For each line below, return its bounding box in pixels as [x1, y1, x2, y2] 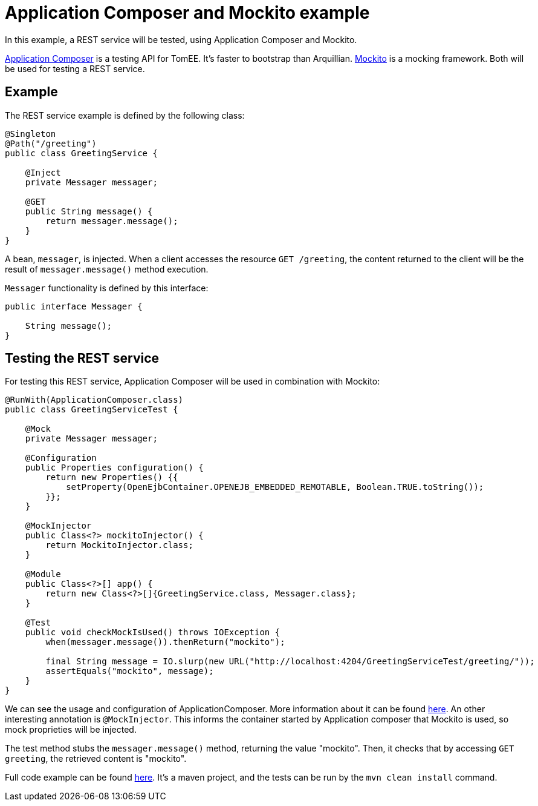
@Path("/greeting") [5, 138, 97, 148]
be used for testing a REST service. [5, 63, 145, 74]
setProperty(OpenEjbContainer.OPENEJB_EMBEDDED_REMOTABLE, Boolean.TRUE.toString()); [66, 482, 484, 492]
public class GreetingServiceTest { [5, 405, 178, 415]
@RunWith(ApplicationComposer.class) [5, 395, 184, 405]
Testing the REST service [5, 351, 160, 366]
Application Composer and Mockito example [5, 2, 370, 23]
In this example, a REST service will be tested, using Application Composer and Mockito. [5, 34, 357, 45]
